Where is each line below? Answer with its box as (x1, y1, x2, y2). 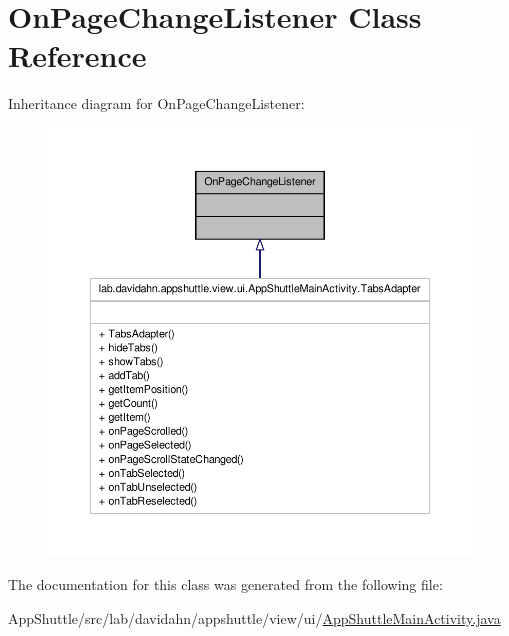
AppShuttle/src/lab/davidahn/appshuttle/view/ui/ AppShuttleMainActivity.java (8, 607, 501, 628)
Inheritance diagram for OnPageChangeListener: (8, 93, 305, 114)
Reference (8, 35, 147, 76)
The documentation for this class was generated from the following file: (8, 574, 443, 595)
